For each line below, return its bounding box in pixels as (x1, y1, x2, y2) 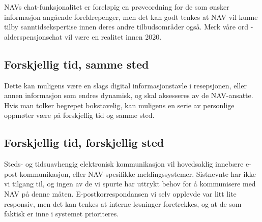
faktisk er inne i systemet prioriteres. (4, 208, 119, 219)
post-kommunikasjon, (4, 168, 71, 179)
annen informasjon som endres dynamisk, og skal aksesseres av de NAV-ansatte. (4, 90, 253, 101)
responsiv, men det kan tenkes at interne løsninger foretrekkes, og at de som (4, 198, 242, 209)
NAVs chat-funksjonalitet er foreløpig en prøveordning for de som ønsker (4, 2, 229, 12)
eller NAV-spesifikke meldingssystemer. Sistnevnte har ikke (72, 168, 256, 179)
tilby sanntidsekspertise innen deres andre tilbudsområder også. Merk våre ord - (4, 21, 253, 32)
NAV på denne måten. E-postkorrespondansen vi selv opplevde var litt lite (4, 188, 237, 199)
